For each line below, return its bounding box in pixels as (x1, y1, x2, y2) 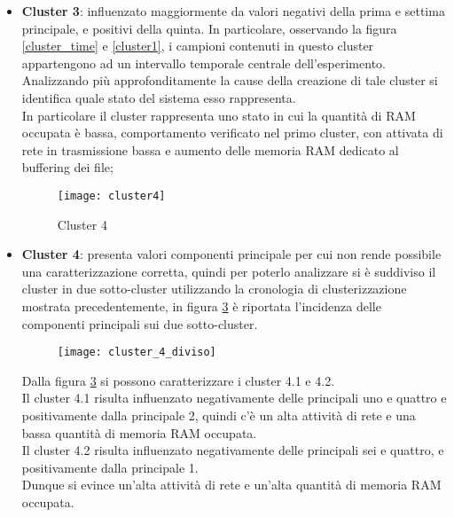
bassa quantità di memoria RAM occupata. (21, 423, 257, 442)
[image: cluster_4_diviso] (57, 346, 216, 359)
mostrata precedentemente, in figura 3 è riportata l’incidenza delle (21, 296, 381, 315)
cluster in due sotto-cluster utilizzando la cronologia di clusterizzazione (21, 279, 407, 298)
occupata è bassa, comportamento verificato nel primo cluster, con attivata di (21, 123, 443, 142)
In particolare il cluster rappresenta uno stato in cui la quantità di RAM (21, 106, 416, 124)
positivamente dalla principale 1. (21, 458, 199, 476)
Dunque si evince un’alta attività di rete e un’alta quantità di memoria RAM (21, 475, 442, 494)
